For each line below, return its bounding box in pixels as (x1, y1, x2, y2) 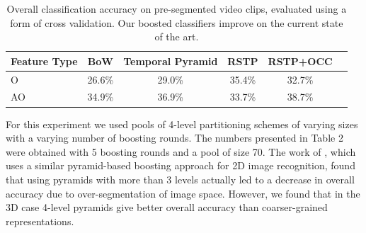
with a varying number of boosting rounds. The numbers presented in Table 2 (6, 130, 343, 145)
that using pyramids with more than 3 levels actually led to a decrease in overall (6, 171, 355, 186)
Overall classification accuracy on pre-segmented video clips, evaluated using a (6, 1, 347, 16)
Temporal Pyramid (123, 53, 218, 68)
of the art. (154, 29, 199, 44)
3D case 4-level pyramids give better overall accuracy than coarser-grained (6, 200, 328, 215)
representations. (6, 213, 74, 228)
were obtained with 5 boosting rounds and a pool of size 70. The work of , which (6, 144, 356, 159)
